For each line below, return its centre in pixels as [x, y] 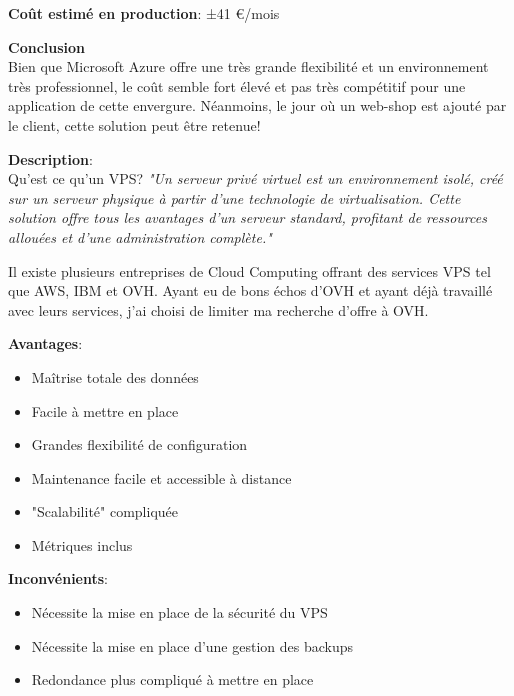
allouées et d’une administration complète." [140, 236]
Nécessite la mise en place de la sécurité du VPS [179, 612]
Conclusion [47, 46]
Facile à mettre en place [105, 410]
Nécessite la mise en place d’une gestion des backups [192, 645]
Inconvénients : [58, 578]
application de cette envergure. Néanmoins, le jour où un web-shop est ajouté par [257, 105]
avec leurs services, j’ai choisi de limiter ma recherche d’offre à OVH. [218, 309]
